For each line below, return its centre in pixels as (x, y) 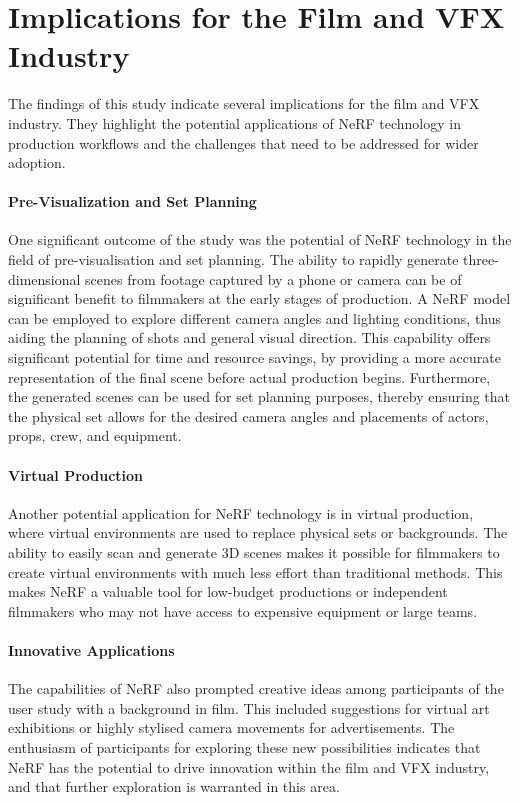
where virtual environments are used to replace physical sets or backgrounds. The (258, 532)
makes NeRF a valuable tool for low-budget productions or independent (228, 591)
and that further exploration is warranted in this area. (174, 786)
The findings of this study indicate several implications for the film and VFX (244, 103)
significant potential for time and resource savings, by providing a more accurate (254, 357)
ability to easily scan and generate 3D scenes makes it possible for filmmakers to (254, 552)
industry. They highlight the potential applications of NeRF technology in (234, 122)
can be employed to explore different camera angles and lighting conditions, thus (255, 317)
